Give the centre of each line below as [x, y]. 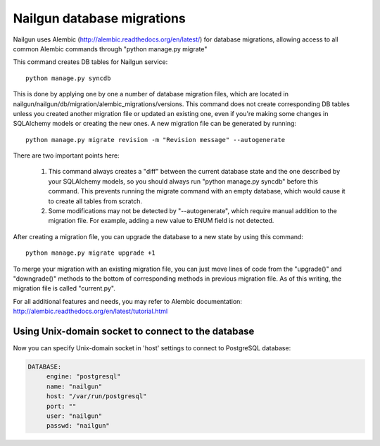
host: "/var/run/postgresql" [96, 396]
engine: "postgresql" [83, 377]
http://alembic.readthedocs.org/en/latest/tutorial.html [90, 311]
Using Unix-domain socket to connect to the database [134, 331]
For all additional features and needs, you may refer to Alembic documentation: [128, 301]
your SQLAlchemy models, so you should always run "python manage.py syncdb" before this [183, 181]
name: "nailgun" [74, 386]
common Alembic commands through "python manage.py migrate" [110, 49]
